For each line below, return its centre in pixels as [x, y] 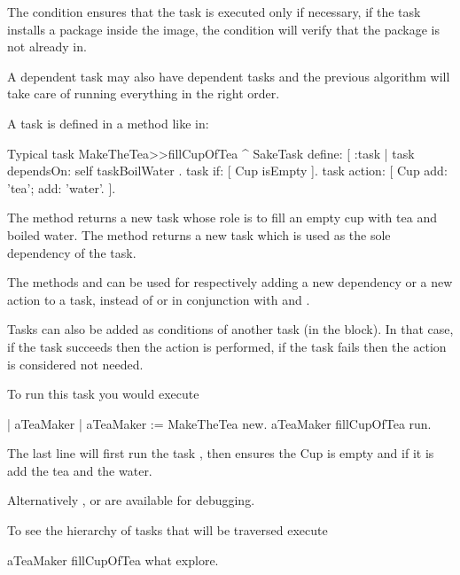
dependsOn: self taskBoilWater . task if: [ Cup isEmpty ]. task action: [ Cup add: [227, 171]
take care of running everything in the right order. [144, 93]
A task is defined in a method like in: [108, 123]
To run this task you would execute [103, 394]
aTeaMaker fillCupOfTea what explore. [113, 559]
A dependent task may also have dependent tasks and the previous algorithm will [229, 76]
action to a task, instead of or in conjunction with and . [159, 299]
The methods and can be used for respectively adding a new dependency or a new [230, 282]
